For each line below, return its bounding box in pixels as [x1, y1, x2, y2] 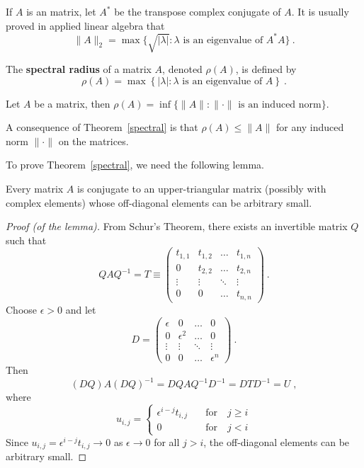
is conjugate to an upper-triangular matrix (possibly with [77, 181, 326, 196]
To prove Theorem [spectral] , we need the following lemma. [6, 157, 264, 172]
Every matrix [6, 181, 64, 196]
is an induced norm [238, 99, 322, 110]
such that [6, 232, 47, 247]
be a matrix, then [34, 96, 110, 110]
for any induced [275, 120, 344, 135]
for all [154, 434, 180, 449]
